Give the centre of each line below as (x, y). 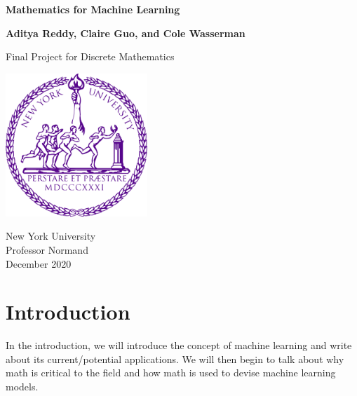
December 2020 (39, 263)
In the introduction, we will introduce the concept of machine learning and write (179, 345)
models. (22, 387)
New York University (51, 236)
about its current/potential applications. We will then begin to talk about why (175, 359)
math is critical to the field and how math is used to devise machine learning (171, 373)
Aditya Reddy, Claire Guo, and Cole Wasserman (126, 33)
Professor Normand (47, 249)
